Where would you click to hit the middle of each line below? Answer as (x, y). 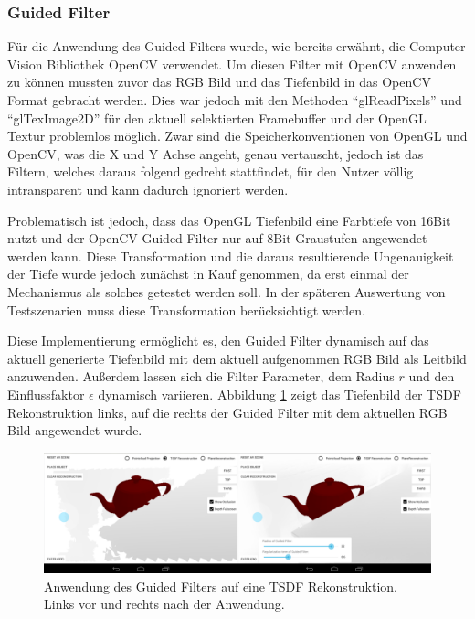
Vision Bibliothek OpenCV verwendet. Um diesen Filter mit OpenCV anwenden (232, 64)
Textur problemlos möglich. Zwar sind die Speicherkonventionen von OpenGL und (237, 136)
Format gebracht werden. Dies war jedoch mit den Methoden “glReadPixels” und (235, 100)
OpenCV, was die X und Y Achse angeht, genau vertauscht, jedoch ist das (216, 153)
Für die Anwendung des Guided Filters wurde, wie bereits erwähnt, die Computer (237, 46)
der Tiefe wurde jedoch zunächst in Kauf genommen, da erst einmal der (208, 274)
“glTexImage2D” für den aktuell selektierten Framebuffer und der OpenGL (217, 117)
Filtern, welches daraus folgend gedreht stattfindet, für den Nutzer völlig (211, 171)
